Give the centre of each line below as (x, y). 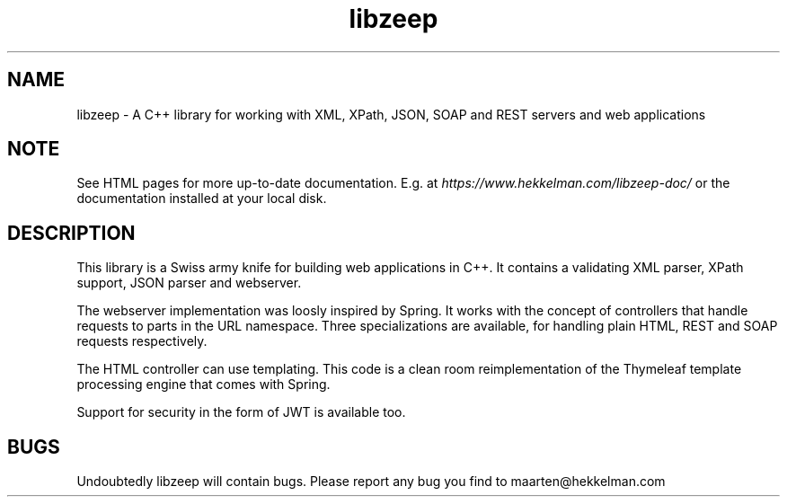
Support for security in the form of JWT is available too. (241, 412)
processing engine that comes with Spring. (203, 385)
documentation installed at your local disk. (202, 199)
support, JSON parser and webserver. (189, 283)
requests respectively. (142, 341)
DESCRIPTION (71, 233)
